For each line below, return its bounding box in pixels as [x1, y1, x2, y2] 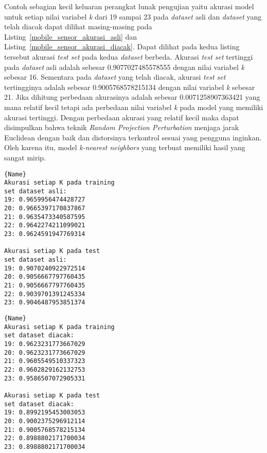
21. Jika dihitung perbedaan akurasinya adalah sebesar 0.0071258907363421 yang [4, 92, 260, 102]
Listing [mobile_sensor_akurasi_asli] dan [4, 31, 137, 42]
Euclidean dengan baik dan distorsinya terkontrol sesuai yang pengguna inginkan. [4, 132, 262, 142]
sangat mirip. [4, 152, 46, 162]
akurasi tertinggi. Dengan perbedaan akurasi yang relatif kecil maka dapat [4, 112, 239, 122]
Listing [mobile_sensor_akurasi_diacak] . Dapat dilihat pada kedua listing [4, 41, 240, 52]
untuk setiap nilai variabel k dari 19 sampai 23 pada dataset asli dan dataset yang [4, 11, 262, 22]
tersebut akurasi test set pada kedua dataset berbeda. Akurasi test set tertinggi [4, 51, 253, 62]
